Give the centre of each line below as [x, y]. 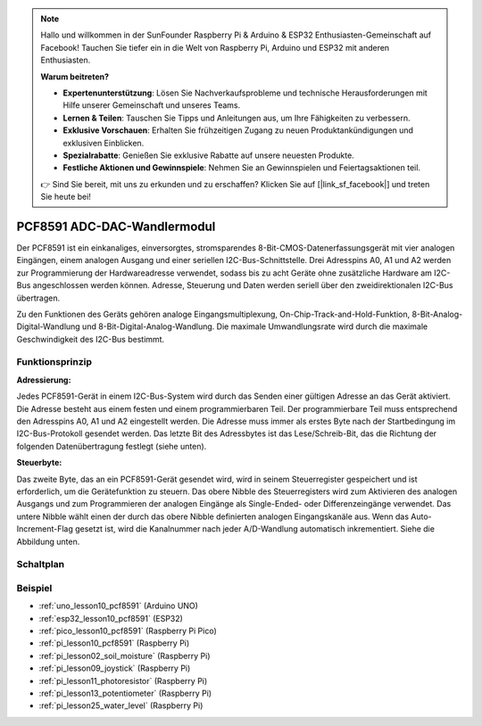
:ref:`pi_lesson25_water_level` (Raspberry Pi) [121, 705]
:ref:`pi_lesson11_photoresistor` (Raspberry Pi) [123, 681]
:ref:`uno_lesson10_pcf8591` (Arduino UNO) [118, 606]
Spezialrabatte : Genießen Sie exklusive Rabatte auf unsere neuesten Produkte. [208, 155]
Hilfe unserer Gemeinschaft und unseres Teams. [152, 105]
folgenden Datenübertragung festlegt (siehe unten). [112, 446]
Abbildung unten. [48, 541]
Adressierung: [44, 380]
